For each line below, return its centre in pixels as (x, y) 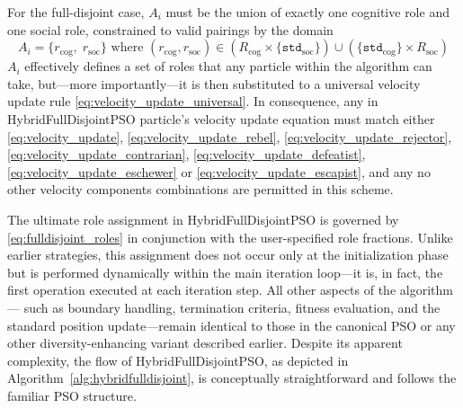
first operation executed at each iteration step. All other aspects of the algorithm (230, 290)
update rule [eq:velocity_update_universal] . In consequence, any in (193, 101)
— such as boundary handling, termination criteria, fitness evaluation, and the (224, 307)
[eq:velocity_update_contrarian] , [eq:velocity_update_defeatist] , (187, 154)
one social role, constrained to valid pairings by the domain (170, 29)
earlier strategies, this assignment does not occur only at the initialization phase (228, 255)
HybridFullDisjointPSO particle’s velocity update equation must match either (221, 118)
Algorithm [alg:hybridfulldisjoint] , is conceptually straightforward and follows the (232, 378)
